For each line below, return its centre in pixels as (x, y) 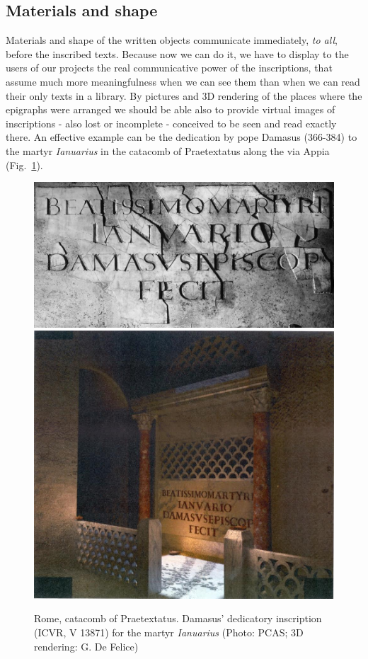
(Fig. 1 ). (24, 165)
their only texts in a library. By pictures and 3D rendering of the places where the (184, 95)
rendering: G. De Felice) (86, 646)
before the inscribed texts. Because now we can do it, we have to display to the (177, 53)
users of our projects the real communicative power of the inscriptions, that (169, 68)
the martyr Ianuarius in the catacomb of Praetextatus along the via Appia (168, 150)
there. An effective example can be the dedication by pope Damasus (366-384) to (182, 137)
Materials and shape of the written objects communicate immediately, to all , (172, 40)
